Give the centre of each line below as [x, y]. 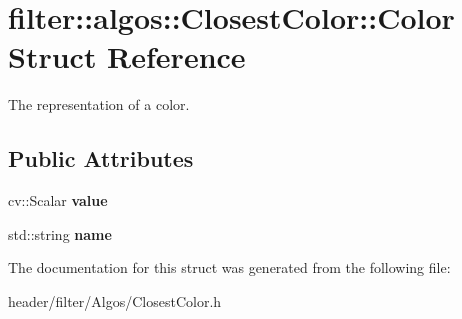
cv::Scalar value [58, 200]
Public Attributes [101, 158]
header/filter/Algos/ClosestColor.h [115, 300]
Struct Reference [127, 56]
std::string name [60, 233]
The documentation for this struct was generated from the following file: [229, 267]
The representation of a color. [99, 104]
